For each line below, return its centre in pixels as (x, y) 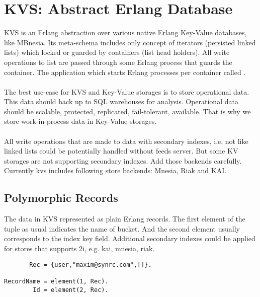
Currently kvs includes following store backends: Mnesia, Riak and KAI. (115, 170)
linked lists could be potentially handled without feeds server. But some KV (121, 151)
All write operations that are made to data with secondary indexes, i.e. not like (126, 141)
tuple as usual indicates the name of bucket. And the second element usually (122, 228)
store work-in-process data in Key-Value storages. (80, 121)
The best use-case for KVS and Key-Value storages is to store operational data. (127, 91)
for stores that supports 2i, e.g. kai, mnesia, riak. (79, 248)
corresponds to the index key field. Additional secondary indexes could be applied (130, 238)
